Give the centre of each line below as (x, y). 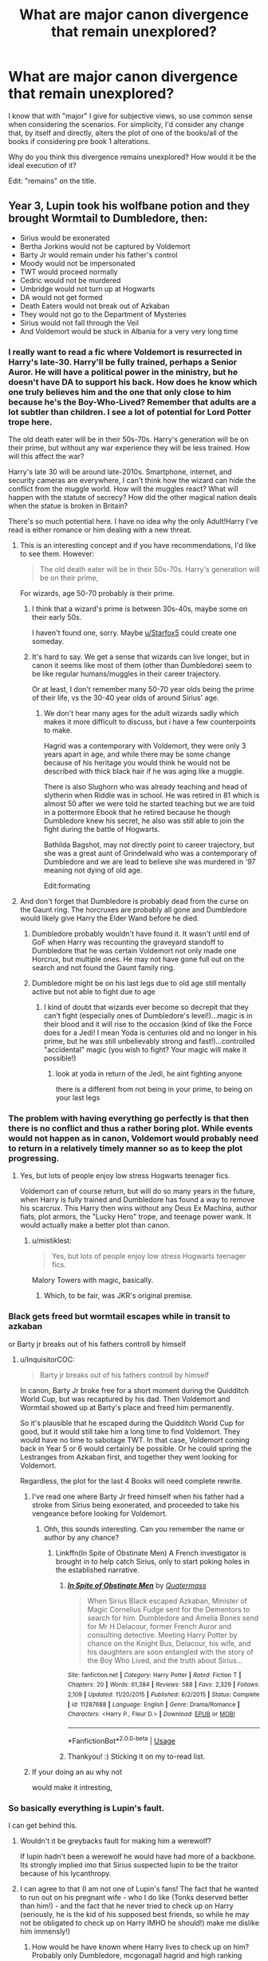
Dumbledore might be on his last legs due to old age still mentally (139, 983)
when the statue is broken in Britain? (68, 506)
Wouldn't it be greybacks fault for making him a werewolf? (116, 1840)
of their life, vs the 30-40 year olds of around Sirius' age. (125, 698)
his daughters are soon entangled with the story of (170, 1651)
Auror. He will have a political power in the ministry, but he (123, 372)
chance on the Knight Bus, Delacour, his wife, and (169, 1643)
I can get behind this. (43, 1825)
